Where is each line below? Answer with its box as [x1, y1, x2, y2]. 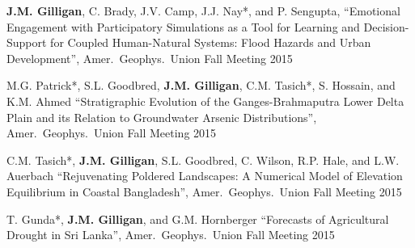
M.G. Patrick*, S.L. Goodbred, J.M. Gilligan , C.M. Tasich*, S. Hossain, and [6, 77, 396, 94]
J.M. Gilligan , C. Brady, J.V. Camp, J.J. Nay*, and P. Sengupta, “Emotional [6, 2, 400, 19]
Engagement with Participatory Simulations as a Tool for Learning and [6, 18, 360, 35]
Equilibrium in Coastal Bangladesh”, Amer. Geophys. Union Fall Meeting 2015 [6, 183, 402, 200]
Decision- [363, 18, 409, 35]
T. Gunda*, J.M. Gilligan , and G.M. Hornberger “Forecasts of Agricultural [6, 210, 389, 227]
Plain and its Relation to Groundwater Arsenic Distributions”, [6, 108, 317, 125]
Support [6, 34, 47, 51]
